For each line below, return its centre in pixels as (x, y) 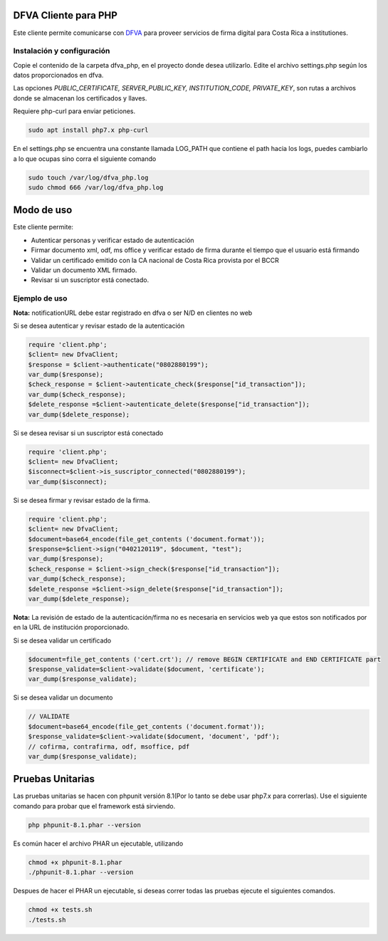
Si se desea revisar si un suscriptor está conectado (88, 433)
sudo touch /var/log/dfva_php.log (88, 177)
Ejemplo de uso (40, 298)
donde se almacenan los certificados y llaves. (80, 98)
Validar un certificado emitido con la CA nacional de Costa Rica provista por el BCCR (155, 260)
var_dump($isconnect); (68, 482)
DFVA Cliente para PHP (65, 15)
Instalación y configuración (62, 51)
